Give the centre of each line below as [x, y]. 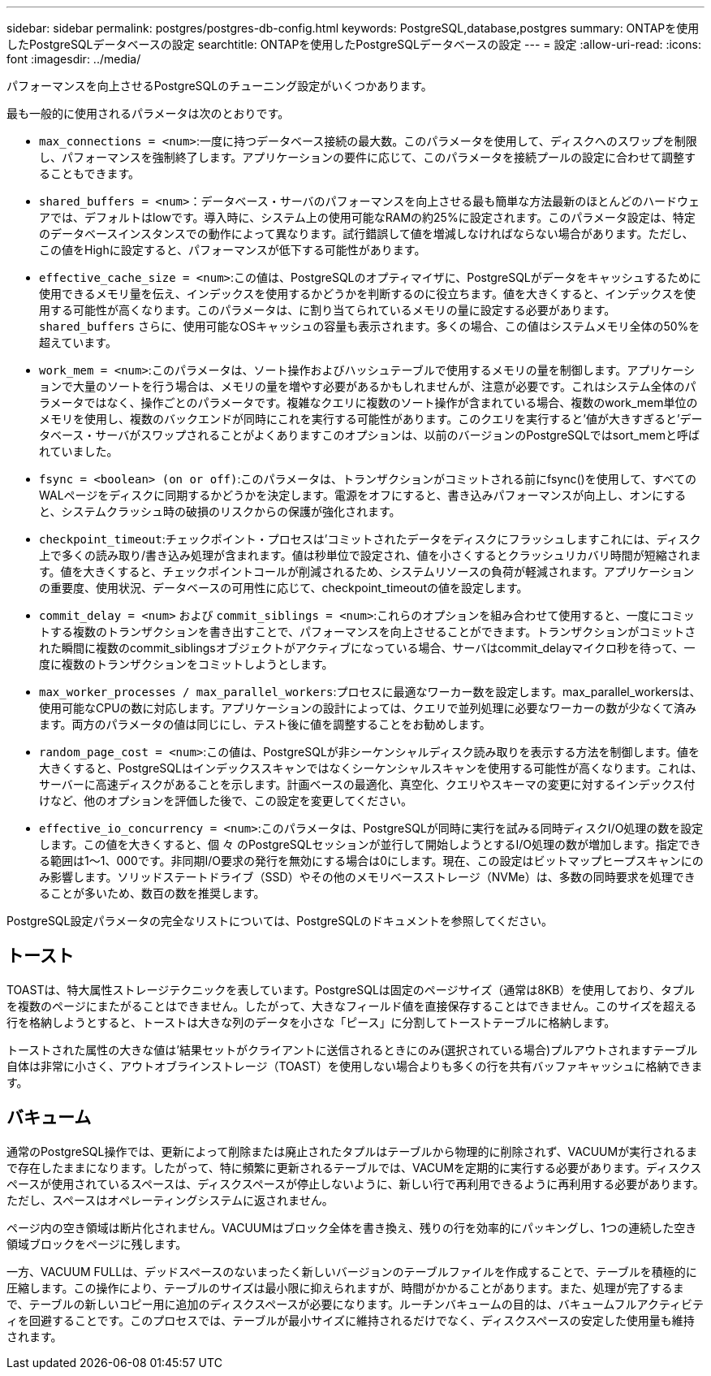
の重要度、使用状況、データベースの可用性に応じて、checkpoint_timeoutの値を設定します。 [284, 588]
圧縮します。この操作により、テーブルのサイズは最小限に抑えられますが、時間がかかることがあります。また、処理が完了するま [345, 1287]
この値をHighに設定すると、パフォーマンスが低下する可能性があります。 [233, 250]
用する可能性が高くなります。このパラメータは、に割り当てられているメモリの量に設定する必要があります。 [327, 310]
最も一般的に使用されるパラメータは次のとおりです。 [148, 113]
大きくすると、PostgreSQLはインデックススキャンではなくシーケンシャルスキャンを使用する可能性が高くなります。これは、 [371, 768]
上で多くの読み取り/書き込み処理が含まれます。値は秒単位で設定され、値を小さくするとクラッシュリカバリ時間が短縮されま [370, 555]
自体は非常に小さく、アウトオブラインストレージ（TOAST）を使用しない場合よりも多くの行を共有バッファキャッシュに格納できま [355, 1066]
